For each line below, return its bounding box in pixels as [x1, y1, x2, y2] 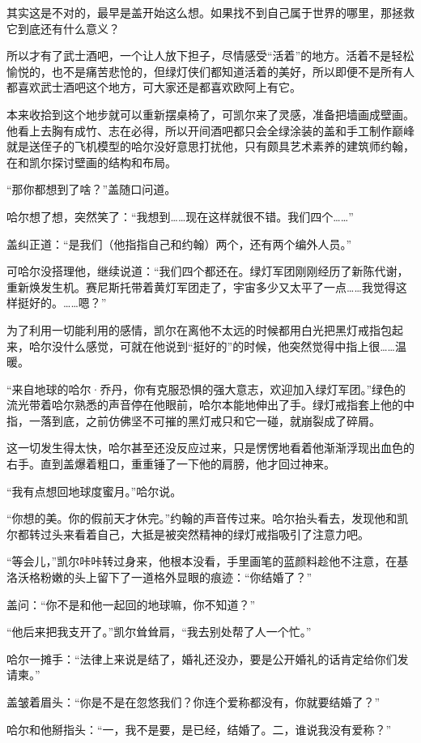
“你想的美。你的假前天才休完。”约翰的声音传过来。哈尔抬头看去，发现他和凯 [6, 510, 409, 527]
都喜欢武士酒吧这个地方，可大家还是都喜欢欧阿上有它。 [6, 79, 301, 96]
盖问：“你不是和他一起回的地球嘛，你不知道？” [6, 596, 256, 613]
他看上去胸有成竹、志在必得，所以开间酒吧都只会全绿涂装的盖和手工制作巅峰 [6, 122, 415, 139]
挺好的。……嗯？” [17, 294, 107, 311]
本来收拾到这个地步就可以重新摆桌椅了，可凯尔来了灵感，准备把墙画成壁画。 [6, 105, 415, 122]
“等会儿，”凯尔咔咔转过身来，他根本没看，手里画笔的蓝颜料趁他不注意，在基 [6, 553, 409, 570]
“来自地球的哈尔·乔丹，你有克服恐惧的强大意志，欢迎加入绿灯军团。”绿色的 [6, 380, 406, 397]
